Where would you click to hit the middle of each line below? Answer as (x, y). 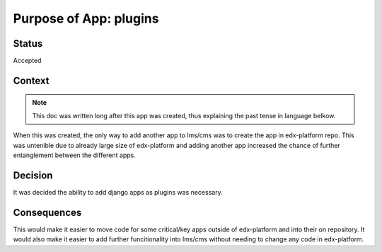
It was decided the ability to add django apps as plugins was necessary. (118, 192)
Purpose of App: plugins (86, 18)
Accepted (27, 61)
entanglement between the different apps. (74, 155)
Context (31, 80)
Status (28, 44)
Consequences (47, 212)
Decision (33, 175)
